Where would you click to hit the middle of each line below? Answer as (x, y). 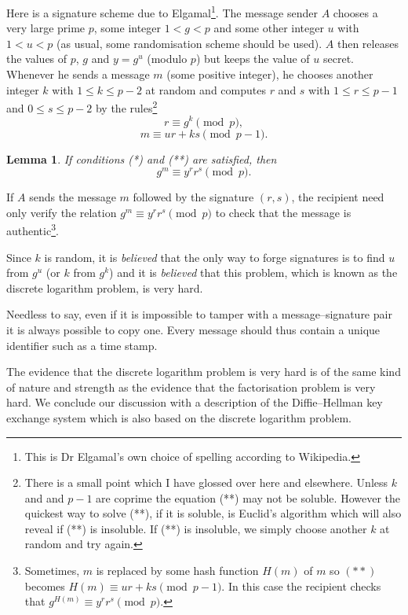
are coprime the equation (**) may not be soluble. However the (248, 497)
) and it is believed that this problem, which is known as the (253, 273)
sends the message (73, 197)
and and (44, 497)
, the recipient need (338, 197)
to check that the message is (283, 212)
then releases (368, 43)
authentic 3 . (33, 229)
